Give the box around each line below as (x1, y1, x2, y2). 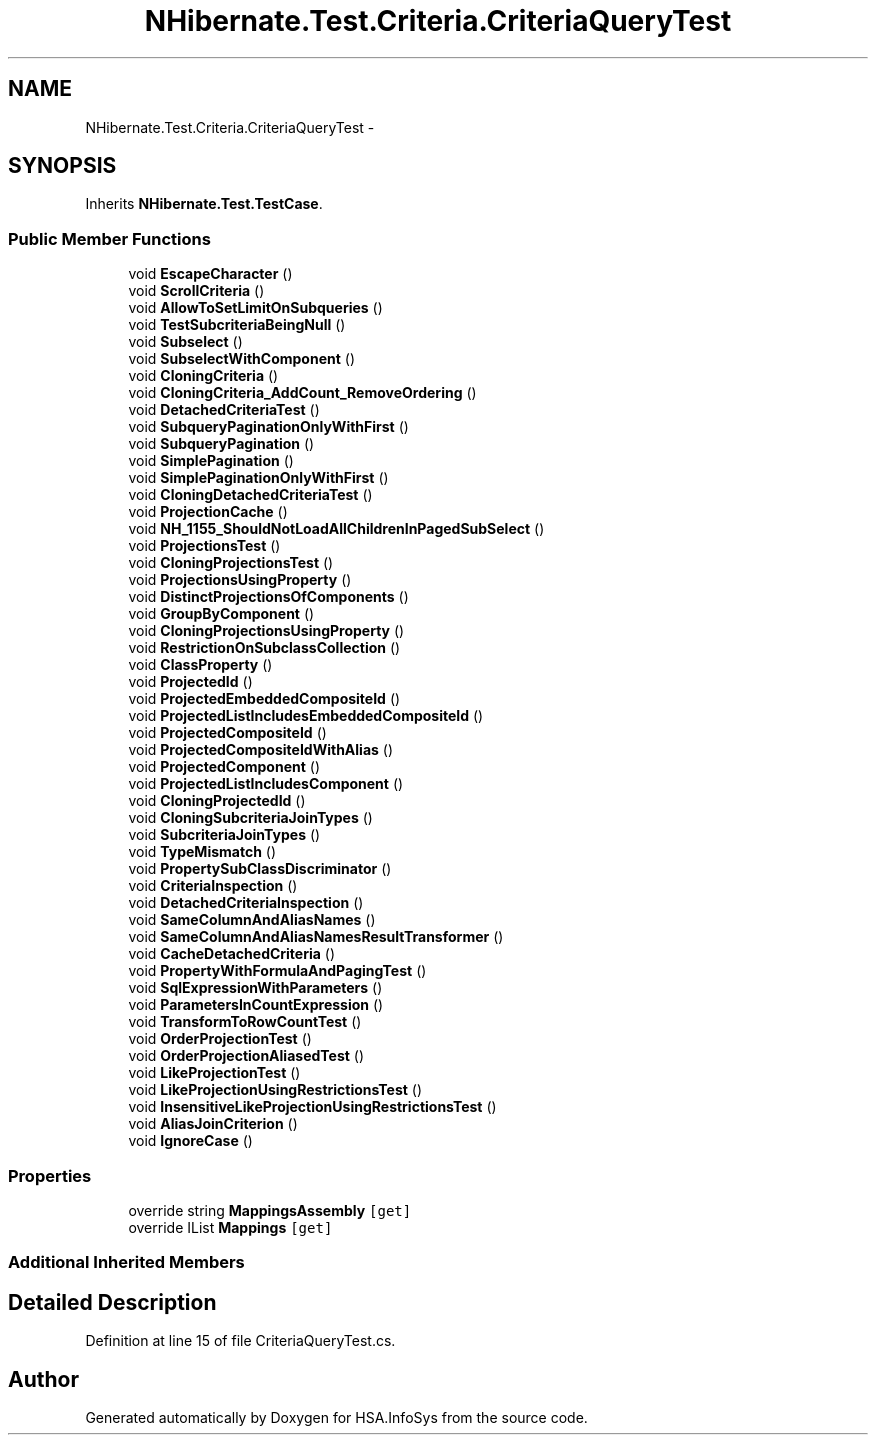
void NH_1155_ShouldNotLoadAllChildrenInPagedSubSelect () (128, 520, 545, 538)
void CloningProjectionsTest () (128, 554, 334, 572)
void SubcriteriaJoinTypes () (128, 826, 321, 844)
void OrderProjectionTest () (128, 1030, 312, 1048)
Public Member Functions (8, 228, 211, 249)
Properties (8, 1165, 92, 1186)
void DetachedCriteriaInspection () (128, 894, 364, 912)
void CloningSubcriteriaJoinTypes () (128, 809, 373, 827)
